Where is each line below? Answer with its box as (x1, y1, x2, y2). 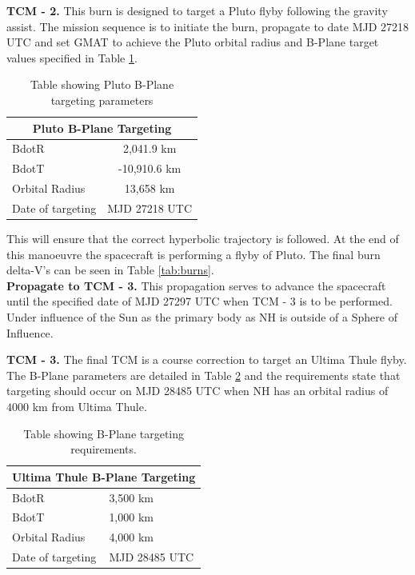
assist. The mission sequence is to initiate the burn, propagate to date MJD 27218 (6, 18, 409, 34)
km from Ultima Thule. (32, 397, 147, 414)
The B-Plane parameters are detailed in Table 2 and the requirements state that (6, 366, 401, 383)
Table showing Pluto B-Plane (30, 76, 174, 93)
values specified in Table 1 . (6, 49, 138, 66)
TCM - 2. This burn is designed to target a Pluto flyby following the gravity (6, 2, 388, 18)
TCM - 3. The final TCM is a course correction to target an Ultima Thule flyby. (6, 351, 407, 368)
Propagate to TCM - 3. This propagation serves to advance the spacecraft (6, 277, 386, 293)
